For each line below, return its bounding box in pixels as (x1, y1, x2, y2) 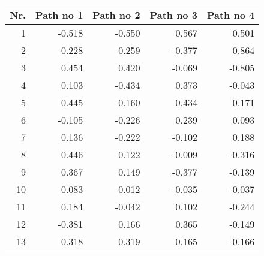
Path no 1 (35, 8, 83, 22)
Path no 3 (149, 8, 197, 22)
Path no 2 (92, 8, 140, 22)
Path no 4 (206, 8, 255, 22)
